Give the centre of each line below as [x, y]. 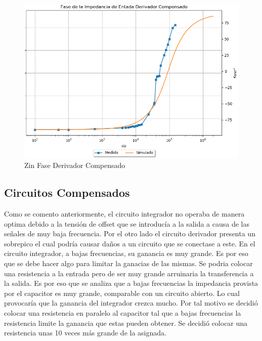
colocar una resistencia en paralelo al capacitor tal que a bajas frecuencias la [123, 312]
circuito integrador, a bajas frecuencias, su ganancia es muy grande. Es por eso [126, 253]
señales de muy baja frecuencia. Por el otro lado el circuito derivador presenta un [130, 233]
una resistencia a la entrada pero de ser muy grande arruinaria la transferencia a [129, 273]
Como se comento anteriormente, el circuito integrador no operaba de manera [124, 214]
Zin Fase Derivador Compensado [75, 165]
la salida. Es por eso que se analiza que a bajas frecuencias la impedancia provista [131, 283]
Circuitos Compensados [67, 193]
